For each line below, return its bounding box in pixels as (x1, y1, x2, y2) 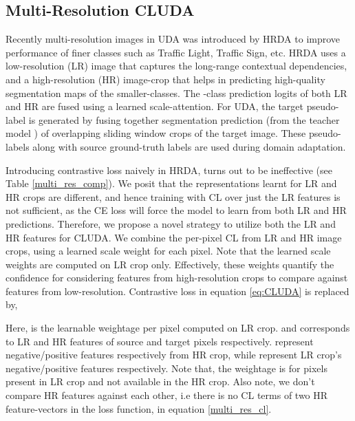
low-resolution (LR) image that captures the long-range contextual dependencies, (6, 58, 347, 73)
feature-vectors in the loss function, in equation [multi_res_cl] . (6, 401, 272, 415)
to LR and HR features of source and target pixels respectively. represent (6, 334, 314, 348)
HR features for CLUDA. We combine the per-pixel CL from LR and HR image (6, 230, 342, 244)
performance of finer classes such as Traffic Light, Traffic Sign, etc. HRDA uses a (6, 45, 346, 59)
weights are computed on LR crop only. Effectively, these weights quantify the (6, 257, 334, 271)
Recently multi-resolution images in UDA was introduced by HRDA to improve (6, 32, 341, 46)
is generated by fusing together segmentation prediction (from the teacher (28, 112, 340, 127)
